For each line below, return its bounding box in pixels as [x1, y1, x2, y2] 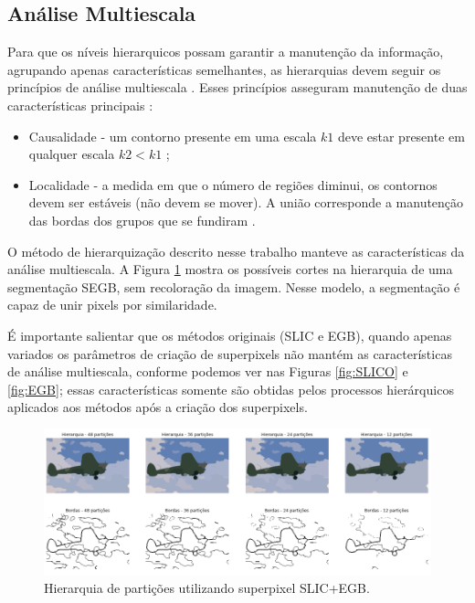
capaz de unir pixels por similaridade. [7, 295, 217, 314]
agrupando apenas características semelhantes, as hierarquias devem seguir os [7, 59, 441, 79]
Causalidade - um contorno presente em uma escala [28, 126, 317, 145]
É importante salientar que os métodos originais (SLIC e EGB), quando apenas [7, 325, 452, 344]
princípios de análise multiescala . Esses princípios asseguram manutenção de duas [7, 78, 468, 97]
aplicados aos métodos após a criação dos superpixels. [7, 397, 308, 417]
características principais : [7, 95, 153, 114]
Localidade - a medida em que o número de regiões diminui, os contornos [28, 175, 438, 194]
